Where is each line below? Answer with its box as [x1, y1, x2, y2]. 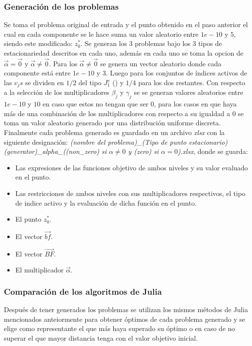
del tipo [79, 77, 102, 87]
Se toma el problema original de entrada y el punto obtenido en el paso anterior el [4, 19, 248, 30]
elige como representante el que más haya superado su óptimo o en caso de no [4, 323, 235, 333]
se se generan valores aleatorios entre [134, 87, 243, 97]
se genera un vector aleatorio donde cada [100, 58, 221, 68]
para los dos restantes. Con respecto [138, 77, 245, 87]
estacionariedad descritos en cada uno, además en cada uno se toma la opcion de [4, 48, 243, 58]
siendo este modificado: [4, 38, 73, 48]
